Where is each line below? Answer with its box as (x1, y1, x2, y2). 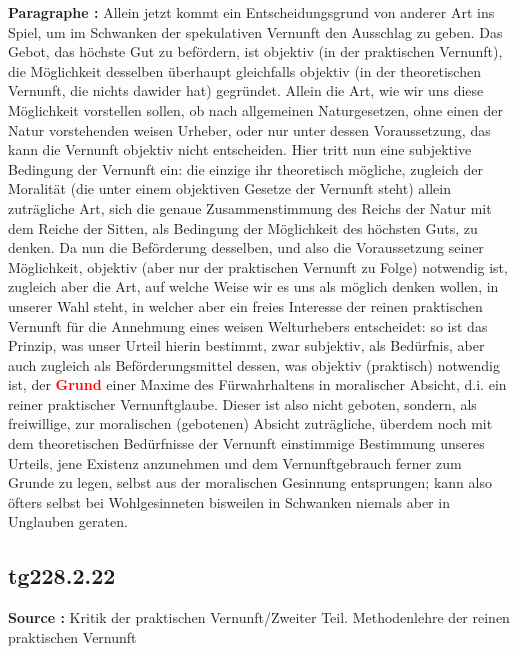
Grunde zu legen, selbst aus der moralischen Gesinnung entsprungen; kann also (8, 472, 492, 493)
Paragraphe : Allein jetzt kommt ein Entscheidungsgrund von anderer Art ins (8, 2, 495, 22)
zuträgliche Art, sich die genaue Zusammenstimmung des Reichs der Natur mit (8, 197, 492, 218)
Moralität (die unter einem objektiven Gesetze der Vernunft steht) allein (8, 178, 451, 199)
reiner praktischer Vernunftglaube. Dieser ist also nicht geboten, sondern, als (8, 393, 477, 414)
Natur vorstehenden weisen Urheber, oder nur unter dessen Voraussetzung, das (8, 119, 491, 140)
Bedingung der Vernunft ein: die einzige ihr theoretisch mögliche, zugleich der (8, 158, 483, 179)
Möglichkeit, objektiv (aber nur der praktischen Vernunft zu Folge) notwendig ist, (8, 256, 508, 277)
